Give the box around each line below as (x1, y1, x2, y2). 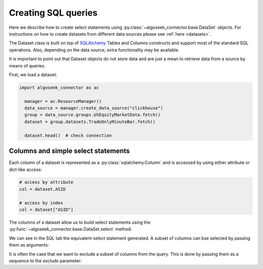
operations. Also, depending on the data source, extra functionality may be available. (9, 47, 180, 53)
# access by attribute (19, 180, 74, 185)
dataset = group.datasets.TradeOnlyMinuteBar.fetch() (24, 119, 156, 124)
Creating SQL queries (9, 7, 98, 18)
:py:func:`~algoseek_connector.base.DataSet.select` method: (9, 226, 132, 232)
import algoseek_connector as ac (19, 84, 99, 90)
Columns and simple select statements (9, 147, 130, 155)
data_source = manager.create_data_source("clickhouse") (24, 105, 163, 111)
